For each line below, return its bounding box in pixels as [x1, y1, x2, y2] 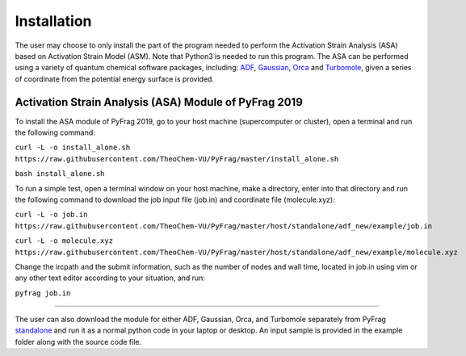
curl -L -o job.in [15, 210, 88, 220]
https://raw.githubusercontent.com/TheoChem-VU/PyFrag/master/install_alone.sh [15, 154, 339, 163]
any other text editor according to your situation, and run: [15, 273, 206, 283]
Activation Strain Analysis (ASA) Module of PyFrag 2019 [15, 95, 303, 109]
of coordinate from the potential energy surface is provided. [15, 73, 214, 84]
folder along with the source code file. [15, 337, 141, 346]
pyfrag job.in [15, 288, 71, 298]
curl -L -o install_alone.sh [15, 143, 131, 153]
